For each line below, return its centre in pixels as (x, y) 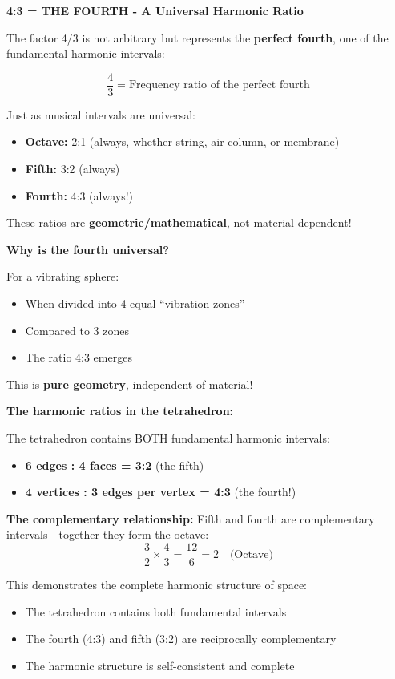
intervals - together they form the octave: (108, 534)
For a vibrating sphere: (63, 276)
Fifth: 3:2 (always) (73, 169)
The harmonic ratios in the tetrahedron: (120, 411)
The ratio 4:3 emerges (79, 357)
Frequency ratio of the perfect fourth (219, 85)
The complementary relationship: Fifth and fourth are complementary (191, 518)
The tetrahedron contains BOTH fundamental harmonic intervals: (168, 437)
